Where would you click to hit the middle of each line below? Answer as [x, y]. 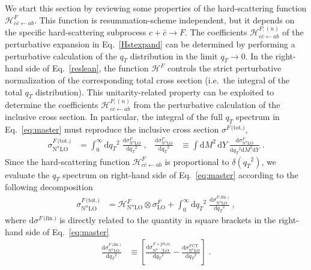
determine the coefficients [52, 105]
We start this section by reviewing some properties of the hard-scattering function [156, 8]
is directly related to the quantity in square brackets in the [168, 220]
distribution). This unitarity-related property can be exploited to [155, 91]
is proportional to [197, 161]
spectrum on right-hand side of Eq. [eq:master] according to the [180, 174]
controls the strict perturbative [224, 68]
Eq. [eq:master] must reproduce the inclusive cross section [112, 129]
